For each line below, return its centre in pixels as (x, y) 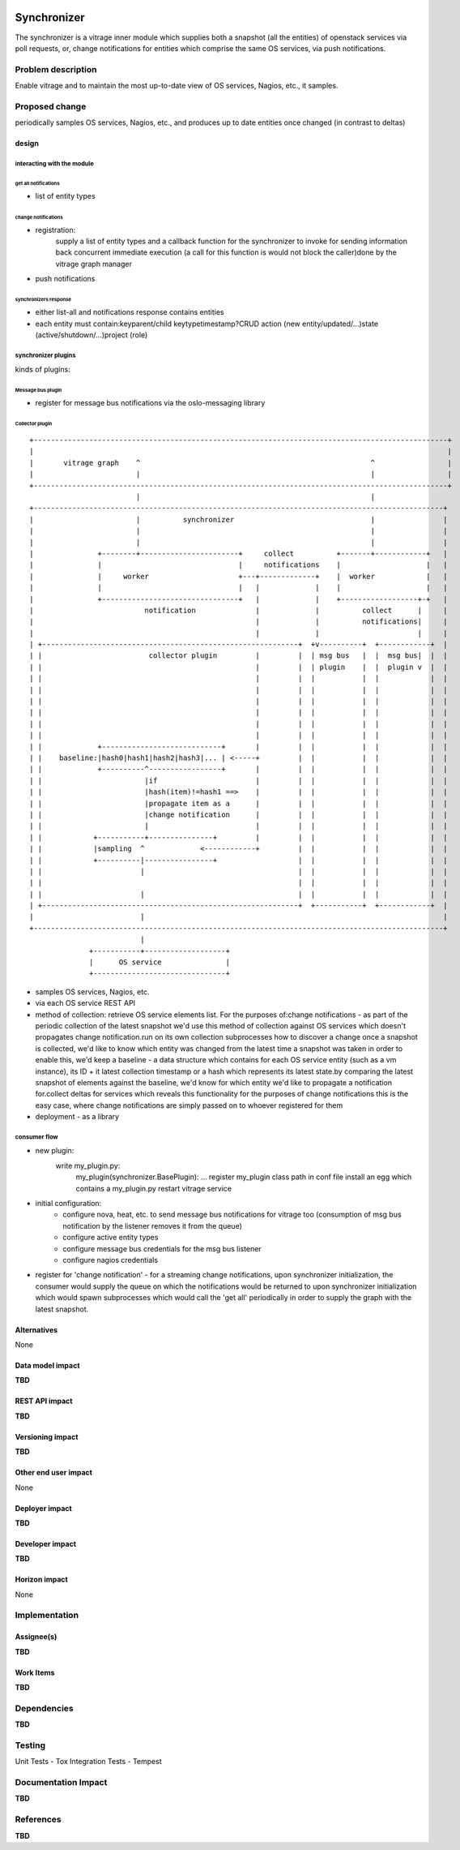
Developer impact (46, 1543)
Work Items (35, 1672)
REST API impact (44, 1401)
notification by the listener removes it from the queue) (153, 1225)
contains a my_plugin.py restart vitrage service (154, 1188)
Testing (30, 1745)
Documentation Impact (61, 1783)
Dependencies (45, 1708)
